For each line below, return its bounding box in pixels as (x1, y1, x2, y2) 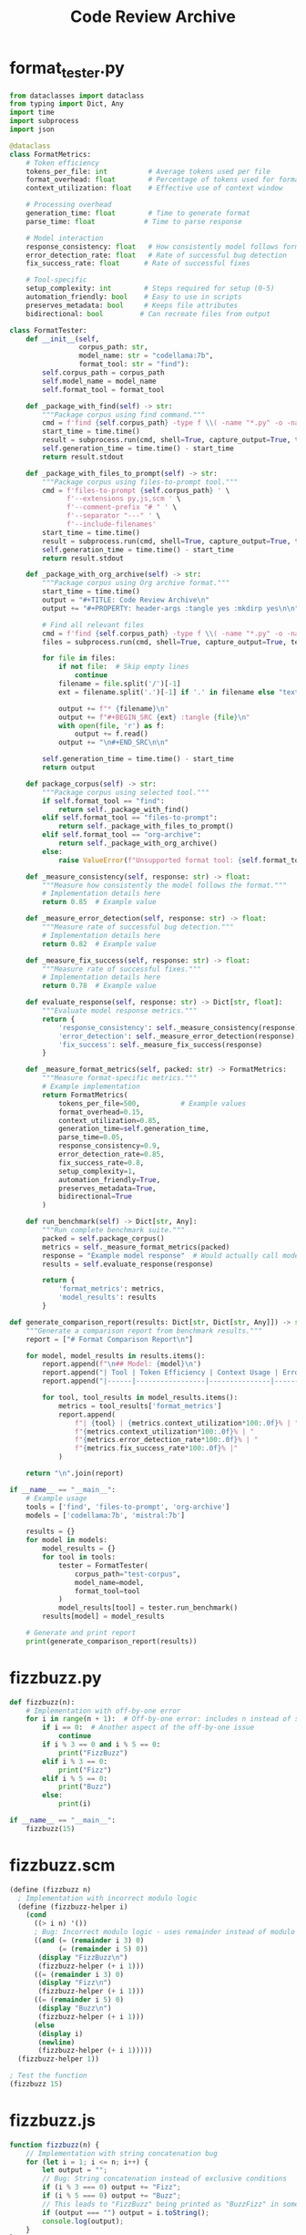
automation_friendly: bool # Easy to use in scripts (25, 293, 243, 302)
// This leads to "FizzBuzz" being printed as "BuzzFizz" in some (42, 2199, 300, 2209)
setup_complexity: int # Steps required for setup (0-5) (25, 284, 275, 294)
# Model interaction (25, 233, 104, 242)
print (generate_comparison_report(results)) (25, 1636, 198, 1646)
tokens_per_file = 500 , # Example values (57, 1098, 247, 1108)
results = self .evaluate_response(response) (42, 1260, 214, 1269)
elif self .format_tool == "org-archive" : (42, 830, 202, 839)
